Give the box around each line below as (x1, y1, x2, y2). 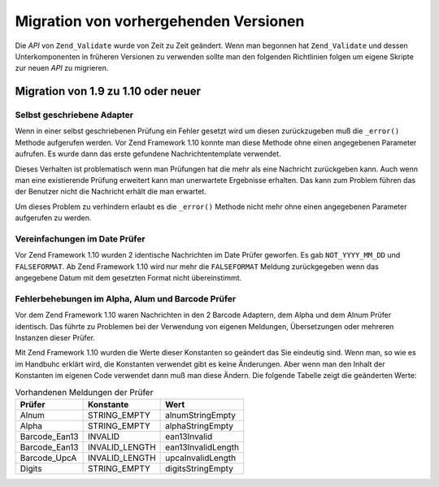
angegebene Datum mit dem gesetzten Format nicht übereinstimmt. (15, 273, 242, 283)
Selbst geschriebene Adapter (15, 110, 134, 121)
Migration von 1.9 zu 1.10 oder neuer (15, 85, 202, 98)
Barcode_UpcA (20, 452, 77, 463)
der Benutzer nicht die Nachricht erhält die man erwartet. (15, 187, 206, 197)
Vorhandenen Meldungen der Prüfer (15, 386, 154, 398)
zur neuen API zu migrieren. (15, 63, 109, 73)
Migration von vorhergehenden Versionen (15, 12, 305, 30)
